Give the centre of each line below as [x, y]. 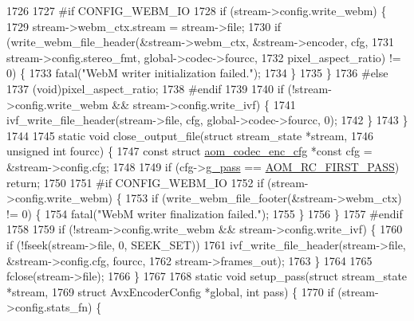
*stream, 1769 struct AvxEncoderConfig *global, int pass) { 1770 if [170, 291]
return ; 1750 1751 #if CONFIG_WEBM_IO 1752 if [135, 182]
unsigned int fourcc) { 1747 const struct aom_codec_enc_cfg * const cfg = [189, 151]
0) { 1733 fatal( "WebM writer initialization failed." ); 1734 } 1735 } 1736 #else [197, 73]
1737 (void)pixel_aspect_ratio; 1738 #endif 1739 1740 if [145, 88]
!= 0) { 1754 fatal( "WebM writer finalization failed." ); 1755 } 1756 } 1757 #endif [205, 213]
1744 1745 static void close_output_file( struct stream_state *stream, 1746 [190, 135]
